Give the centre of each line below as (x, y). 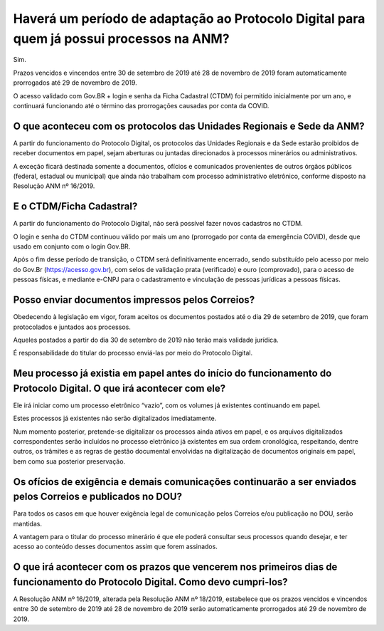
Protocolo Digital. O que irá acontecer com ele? (119, 388)
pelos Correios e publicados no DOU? (98, 497)
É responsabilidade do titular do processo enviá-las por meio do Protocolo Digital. (133, 353)
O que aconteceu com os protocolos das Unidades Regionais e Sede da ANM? (189, 126)
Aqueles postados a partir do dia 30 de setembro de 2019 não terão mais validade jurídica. (146, 340)
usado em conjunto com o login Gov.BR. (72, 246)
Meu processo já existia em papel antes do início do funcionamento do (172, 374)
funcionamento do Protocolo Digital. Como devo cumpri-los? (150, 582)
